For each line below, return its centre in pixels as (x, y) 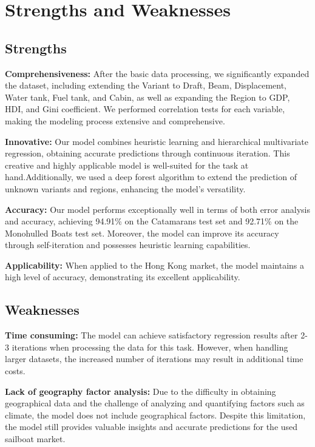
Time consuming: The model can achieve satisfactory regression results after (151, 335)
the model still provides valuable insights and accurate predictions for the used (151, 427)
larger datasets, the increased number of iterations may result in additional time (154, 359)
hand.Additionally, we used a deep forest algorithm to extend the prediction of (151, 177)
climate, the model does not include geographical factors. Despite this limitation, (155, 415)
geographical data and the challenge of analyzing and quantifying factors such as (155, 403)
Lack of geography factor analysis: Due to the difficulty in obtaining (141, 391)
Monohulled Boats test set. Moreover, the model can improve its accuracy (142, 233)
